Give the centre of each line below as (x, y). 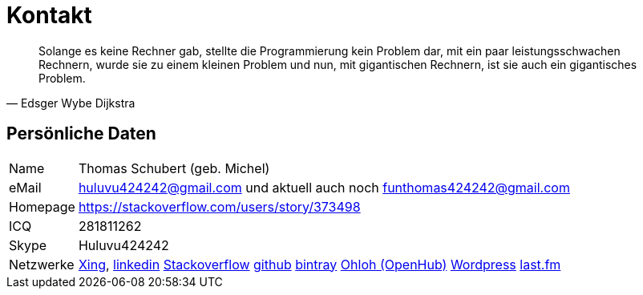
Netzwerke (42, 264)
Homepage (42, 206)
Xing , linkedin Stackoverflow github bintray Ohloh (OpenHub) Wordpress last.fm (319, 264)
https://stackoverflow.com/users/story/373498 (219, 206)
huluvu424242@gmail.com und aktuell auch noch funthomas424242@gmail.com (324, 187)
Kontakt (49, 15)
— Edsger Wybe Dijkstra (71, 103)
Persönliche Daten (81, 134)
